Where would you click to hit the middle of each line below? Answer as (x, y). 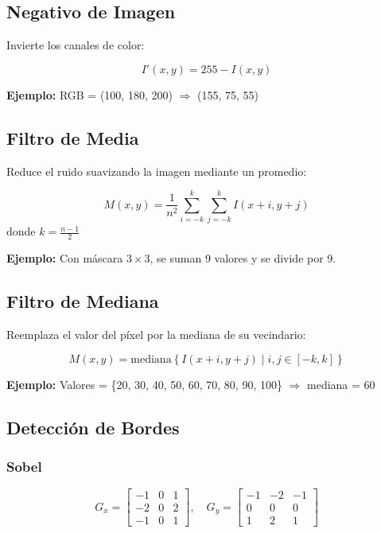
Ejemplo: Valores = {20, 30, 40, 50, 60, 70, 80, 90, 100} (144, 384)
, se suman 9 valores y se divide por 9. (243, 258)
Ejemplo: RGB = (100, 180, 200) (89, 94)
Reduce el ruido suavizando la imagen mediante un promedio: (157, 171)
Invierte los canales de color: (76, 45)
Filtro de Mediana (83, 301)
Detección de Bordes (93, 427)
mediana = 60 (341, 384)
